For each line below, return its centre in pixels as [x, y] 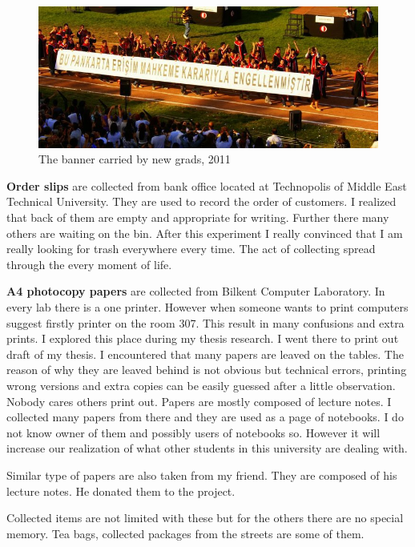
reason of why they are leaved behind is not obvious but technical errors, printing [207, 370]
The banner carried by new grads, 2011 [135, 159]
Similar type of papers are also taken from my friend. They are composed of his [202, 475]
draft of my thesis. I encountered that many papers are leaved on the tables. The [205, 354]
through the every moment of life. [89, 264]
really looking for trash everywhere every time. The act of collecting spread [191, 249]
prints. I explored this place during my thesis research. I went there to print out [203, 338]
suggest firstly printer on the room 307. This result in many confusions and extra [205, 322]
